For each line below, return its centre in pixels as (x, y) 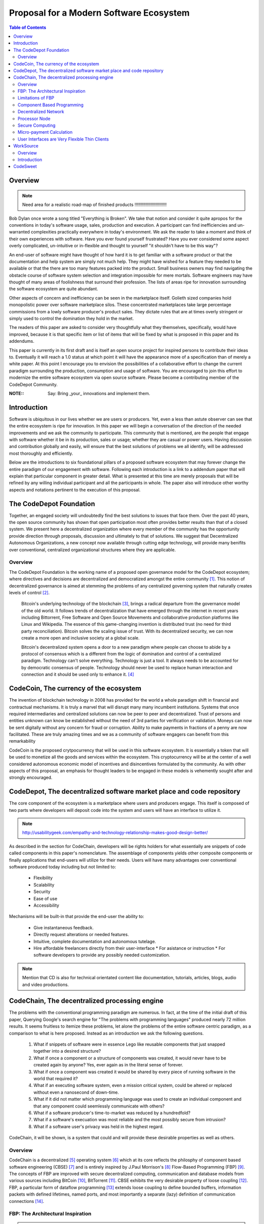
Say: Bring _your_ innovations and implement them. (99, 393)
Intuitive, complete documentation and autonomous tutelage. (95, 941)
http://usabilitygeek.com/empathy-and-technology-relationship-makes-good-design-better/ (115, 833)
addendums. (22, 341)
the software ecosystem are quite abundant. (54, 289)
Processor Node (34, 118)
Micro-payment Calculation (45, 132)
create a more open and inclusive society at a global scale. (80, 638)
